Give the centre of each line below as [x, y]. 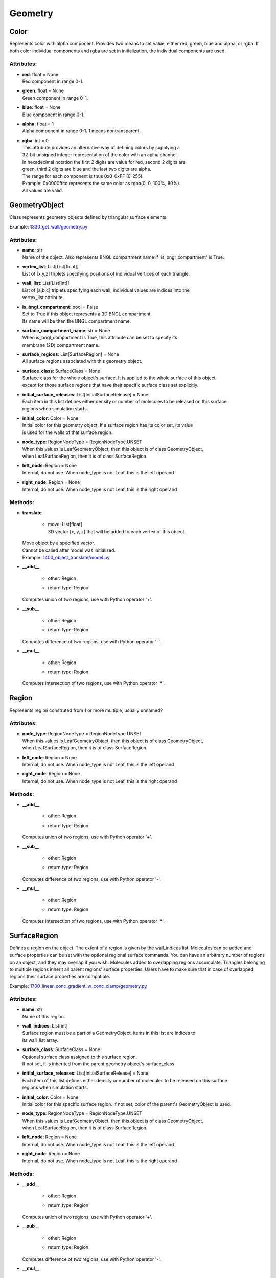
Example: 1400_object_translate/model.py [66, 557]
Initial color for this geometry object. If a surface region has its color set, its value [108, 425]
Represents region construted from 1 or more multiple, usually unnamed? [86, 710]
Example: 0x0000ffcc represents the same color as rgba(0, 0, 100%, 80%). [101, 184]
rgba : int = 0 [35, 140]
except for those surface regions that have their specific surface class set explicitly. [110, 385]
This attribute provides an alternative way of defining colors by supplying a [101, 148]
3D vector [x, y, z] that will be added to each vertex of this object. [117, 531]
